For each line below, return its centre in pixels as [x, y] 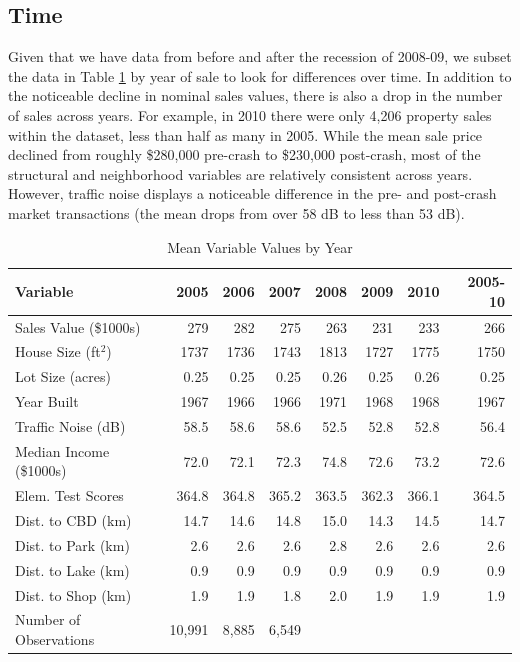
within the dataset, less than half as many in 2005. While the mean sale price [245, 134]
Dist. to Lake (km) [72, 569]
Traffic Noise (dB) [70, 425]
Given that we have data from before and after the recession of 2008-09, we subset [260, 56]
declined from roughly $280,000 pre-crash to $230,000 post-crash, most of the [244, 154]
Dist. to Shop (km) [73, 594]
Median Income [62, 450]
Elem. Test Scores [69, 495]
